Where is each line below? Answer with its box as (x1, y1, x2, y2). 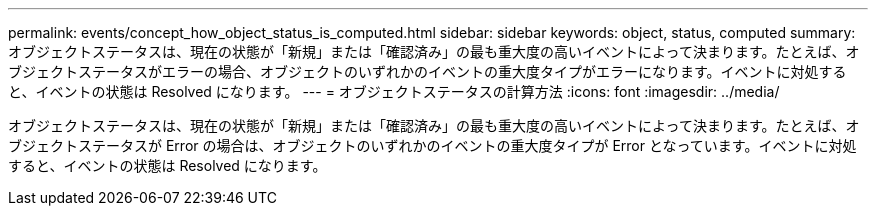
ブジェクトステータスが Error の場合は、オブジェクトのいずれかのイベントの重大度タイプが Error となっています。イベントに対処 (8, 137, 857, 154)
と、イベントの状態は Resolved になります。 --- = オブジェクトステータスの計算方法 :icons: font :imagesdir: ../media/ (8, 83, 780, 100)
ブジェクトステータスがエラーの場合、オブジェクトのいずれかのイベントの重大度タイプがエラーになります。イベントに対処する (8, 63, 847, 80)
